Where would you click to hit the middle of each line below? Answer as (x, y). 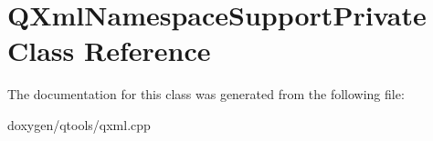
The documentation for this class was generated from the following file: (206, 94)
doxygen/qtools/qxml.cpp (79, 124)
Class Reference (109, 50)
